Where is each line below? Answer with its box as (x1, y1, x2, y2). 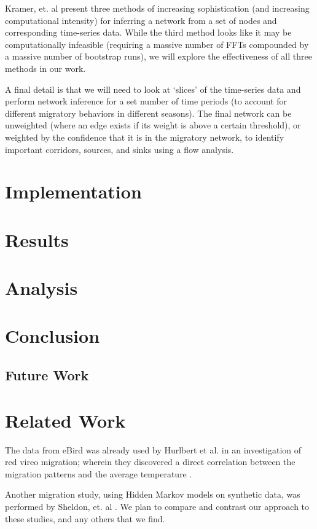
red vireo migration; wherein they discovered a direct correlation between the (5, 455, 295, 468)
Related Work (5, 407, 126, 433)
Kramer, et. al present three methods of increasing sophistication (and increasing (5, 2, 310, 14)
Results (5, 227, 69, 252)
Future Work (5, 366, 89, 385)
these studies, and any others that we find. (5, 512, 165, 525)
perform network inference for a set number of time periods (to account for (5, 95, 287, 108)
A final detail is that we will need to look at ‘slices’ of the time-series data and (5, 82, 301, 95)
